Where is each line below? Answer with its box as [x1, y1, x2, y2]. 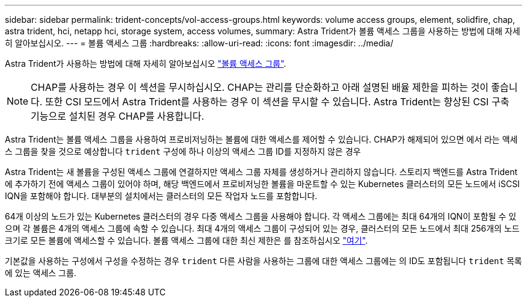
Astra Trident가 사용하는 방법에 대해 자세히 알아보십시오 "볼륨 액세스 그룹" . [5, 58, 286, 69]
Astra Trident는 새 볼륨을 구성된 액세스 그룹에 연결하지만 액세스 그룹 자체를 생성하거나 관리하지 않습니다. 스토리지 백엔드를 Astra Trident [5, 167, 517, 177]
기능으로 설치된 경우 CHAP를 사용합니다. [31, 110, 205, 122]
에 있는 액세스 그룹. [5, 268, 76, 278]
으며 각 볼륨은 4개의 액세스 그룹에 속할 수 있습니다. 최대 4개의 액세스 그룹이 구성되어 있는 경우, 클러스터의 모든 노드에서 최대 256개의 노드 [5, 223, 520, 233]
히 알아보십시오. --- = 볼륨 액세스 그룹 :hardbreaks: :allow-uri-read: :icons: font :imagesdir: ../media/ [5, 38, 393, 48]
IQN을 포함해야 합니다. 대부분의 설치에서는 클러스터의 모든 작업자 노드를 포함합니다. [5, 191, 318, 201]
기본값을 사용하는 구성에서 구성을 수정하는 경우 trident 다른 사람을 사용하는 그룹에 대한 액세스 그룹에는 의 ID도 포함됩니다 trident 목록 [5, 256, 522, 266]
